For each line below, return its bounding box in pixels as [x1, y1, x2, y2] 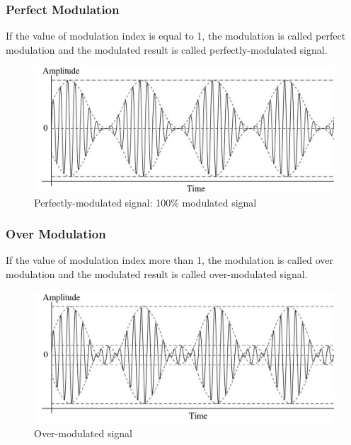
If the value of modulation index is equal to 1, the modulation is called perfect [6, 28, 346, 43]
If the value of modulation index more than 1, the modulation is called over [6, 253, 333, 267]
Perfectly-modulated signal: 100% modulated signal [34, 195, 257, 209]
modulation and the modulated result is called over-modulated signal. [6, 267, 308, 282]
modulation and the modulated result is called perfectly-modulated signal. [6, 42, 328, 57]
